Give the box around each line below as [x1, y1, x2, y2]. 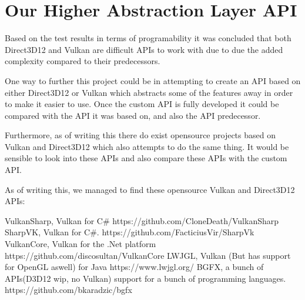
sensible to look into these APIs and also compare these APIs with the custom [5, 152, 287, 164]
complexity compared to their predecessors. [5, 55, 160, 67]
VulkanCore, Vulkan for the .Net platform [5, 238, 156, 250]
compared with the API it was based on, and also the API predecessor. [5, 109, 261, 121]
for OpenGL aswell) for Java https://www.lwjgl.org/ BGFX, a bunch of [5, 261, 264, 273]
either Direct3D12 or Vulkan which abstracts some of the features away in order [5, 86, 293, 98]
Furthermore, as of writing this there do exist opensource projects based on [5, 129, 276, 141]
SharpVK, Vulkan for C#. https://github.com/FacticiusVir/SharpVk [5, 226, 254, 238]
